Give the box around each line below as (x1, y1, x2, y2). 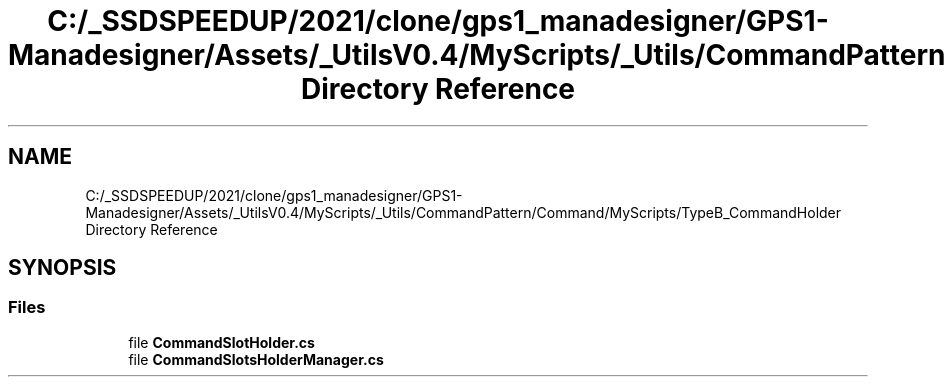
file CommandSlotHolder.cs (128, 333, 315, 351)
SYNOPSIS (8, 255, 117, 281)
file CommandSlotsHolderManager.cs (128, 350, 384, 368)
